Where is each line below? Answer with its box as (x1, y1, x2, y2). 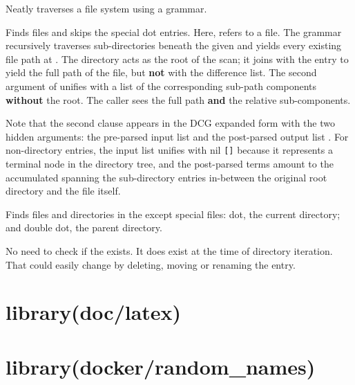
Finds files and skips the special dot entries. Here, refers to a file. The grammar (6, 24, 342, 39)
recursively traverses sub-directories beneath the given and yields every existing (6, 38, 342, 53)
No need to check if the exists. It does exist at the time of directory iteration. (6, 243, 333, 258)
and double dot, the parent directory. (6, 220, 162, 235)
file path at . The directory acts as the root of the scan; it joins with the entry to (6, 51, 349, 66)
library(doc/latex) (6, 298, 182, 326)
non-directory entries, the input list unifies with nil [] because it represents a (6, 143, 333, 157)
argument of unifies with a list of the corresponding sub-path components (6, 78, 317, 93)
